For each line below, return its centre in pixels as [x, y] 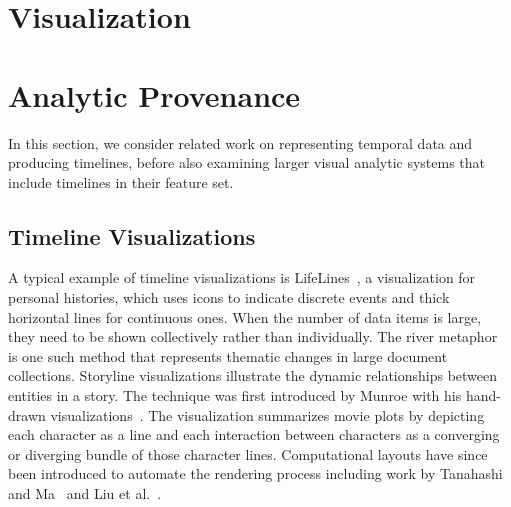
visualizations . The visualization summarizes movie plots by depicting [267, 414]
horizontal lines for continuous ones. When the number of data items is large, [245, 316]
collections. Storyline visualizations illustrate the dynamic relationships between [253, 375]
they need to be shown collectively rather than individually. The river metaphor [253, 336]
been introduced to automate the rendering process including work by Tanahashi [255, 473]
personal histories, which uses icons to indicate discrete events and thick [229, 297]
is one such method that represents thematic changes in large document [228, 355]
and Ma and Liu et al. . [85, 493]
